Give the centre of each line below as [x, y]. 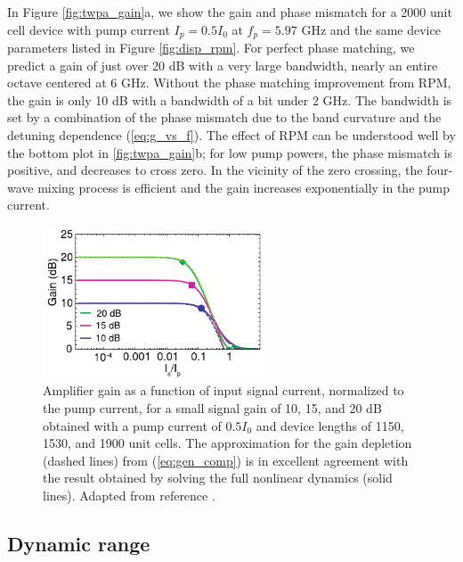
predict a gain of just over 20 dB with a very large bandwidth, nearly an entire [223, 65]
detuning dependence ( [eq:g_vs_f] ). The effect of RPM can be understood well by [231, 135]
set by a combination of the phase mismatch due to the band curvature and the [224, 117]
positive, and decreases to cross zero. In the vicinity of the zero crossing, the [215, 170]
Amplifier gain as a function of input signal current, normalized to [223, 390]
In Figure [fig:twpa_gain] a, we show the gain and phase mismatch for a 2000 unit [230, 12]
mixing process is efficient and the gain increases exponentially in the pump [244, 187]
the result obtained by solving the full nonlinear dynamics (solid [218, 478]
